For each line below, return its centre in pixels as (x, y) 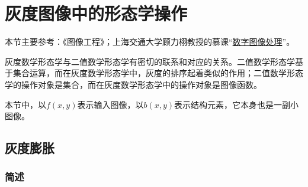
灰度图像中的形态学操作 (96, 13)
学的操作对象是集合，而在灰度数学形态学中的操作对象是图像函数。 (133, 84)
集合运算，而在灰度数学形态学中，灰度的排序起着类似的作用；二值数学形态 (158, 73)
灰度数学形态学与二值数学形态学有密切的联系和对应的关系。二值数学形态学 (150, 61)
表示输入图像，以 (110, 104)
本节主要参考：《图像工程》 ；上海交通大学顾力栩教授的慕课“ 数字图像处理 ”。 (150, 42)
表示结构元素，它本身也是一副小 (237, 104)
